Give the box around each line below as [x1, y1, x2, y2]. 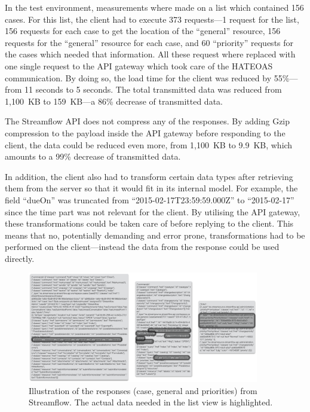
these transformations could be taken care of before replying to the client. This [5, 217, 294, 230]
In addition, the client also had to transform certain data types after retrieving [5, 170, 293, 182]
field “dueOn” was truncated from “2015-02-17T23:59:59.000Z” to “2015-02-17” [5, 193, 294, 206]
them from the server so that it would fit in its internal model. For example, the [5, 182, 298, 194]
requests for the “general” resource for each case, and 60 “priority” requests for [5, 36, 294, 48]
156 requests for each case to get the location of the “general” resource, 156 [5, 25, 281, 37]
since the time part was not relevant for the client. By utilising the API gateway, [5, 205, 300, 218]
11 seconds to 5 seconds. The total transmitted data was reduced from [24, 83, 282, 96]
